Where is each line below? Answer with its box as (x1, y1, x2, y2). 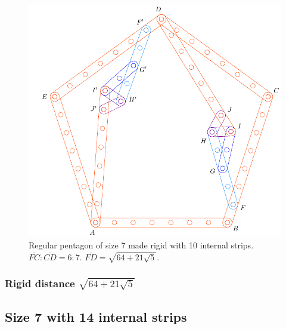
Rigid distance (5, 276, 75, 291)
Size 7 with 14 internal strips (5, 307, 187, 325)
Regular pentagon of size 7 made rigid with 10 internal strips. (29, 239, 254, 251)
